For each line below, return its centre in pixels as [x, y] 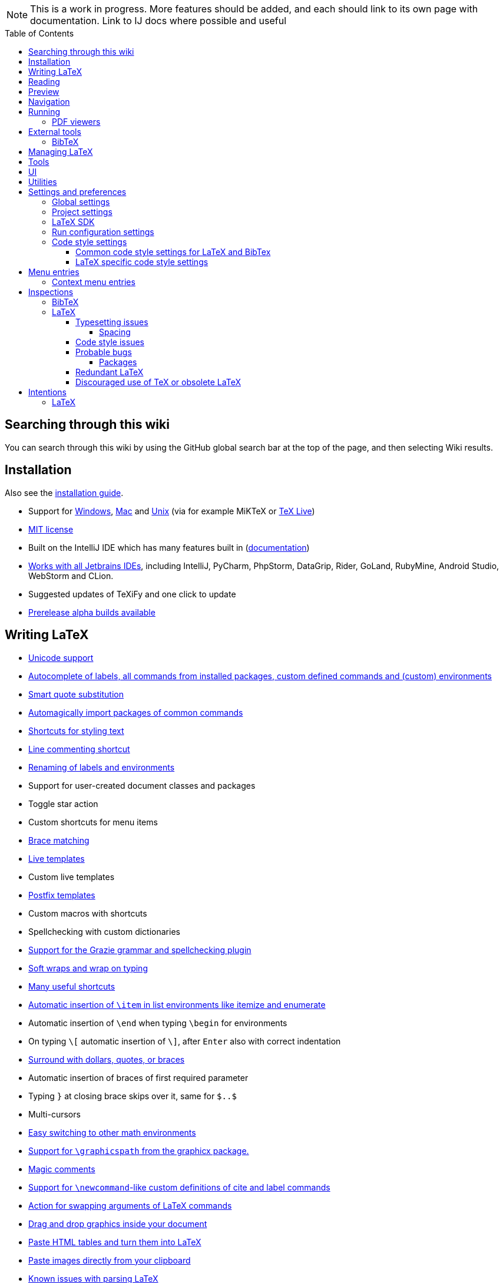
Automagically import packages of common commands [136, 712]
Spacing [115, 332]
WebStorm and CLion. [71, 576]
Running [44, 112]
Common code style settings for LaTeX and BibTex [173, 252]
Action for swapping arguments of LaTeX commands [130, 1205]
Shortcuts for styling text [76, 730]
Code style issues [110, 342]
